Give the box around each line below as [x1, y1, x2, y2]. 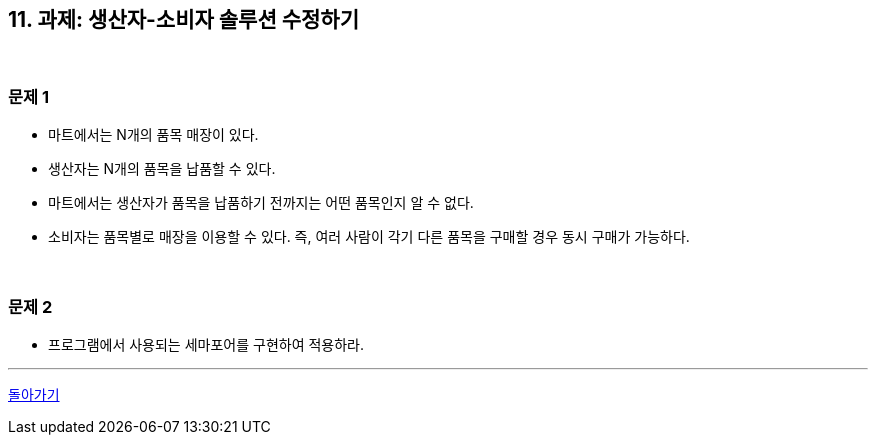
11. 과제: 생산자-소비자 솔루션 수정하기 [8, 7, 360, 32]
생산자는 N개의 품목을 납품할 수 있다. [48, 160, 276, 178]
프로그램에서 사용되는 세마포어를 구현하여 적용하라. [48, 335, 365, 353]
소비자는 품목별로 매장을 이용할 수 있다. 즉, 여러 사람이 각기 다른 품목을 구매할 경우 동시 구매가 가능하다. [48, 228, 690, 246]
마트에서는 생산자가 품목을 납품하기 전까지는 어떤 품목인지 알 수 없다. [48, 194, 474, 212]
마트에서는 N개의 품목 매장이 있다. [48, 126, 259, 144]
